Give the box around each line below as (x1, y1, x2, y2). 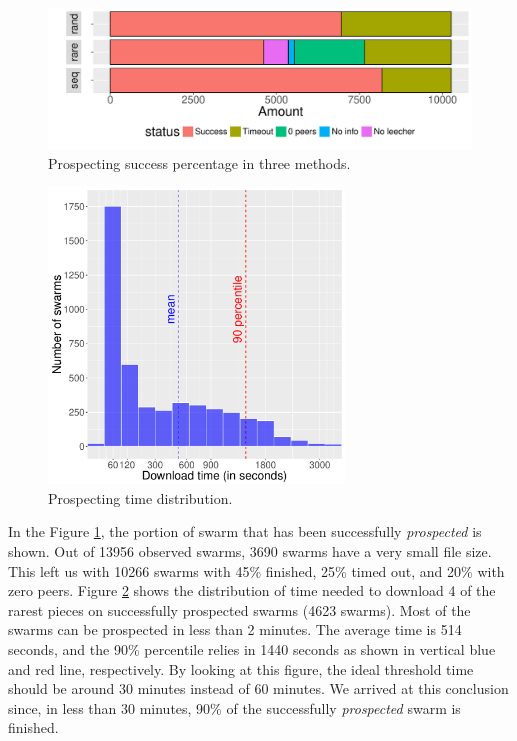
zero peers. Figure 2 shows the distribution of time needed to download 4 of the (8, 580, 496, 601)
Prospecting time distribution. (48, 487, 233, 508)
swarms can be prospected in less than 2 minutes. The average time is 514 (8, 619, 462, 640)
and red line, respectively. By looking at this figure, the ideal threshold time (8, 658, 474, 679)
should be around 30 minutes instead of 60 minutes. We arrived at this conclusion (8, 678, 509, 699)
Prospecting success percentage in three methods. (48, 152, 351, 173)
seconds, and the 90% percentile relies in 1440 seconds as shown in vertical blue (8, 638, 496, 659)
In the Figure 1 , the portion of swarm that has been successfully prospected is (8, 521, 482, 542)
